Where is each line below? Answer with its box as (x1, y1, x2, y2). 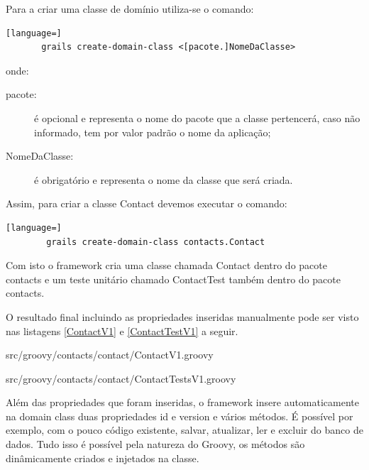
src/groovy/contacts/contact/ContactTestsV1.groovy (6, 371, 236, 386)
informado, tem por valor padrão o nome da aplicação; (34, 124, 271, 139)
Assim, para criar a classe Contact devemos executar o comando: (6, 196, 287, 211)
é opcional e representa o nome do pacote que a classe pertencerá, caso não (34, 110, 360, 125)
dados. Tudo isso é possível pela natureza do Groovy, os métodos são (6, 437, 305, 452)
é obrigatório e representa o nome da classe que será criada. (34, 172, 293, 187)
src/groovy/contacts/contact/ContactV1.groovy (6, 347, 214, 362)
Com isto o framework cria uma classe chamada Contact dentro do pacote (6, 258, 327, 273)
